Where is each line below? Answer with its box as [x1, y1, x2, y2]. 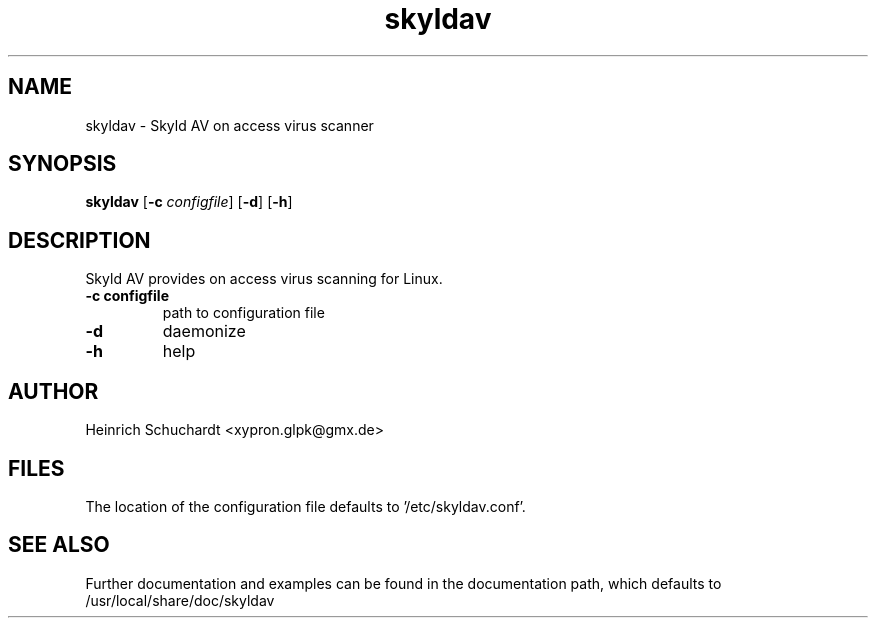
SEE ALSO [8, 532, 110, 558]
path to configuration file [162, 304, 325, 322]
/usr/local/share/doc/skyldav [85, 591, 275, 609]
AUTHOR [8, 378, 99, 404]
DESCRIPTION [8, 227, 151, 253]
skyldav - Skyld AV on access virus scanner [85, 116, 374, 134]
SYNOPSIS [8, 151, 117, 177]
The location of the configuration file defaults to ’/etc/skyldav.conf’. [85, 497, 526, 515]
